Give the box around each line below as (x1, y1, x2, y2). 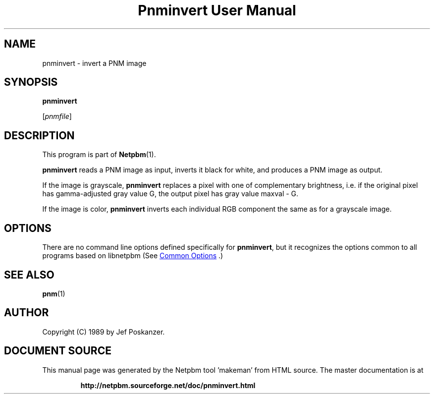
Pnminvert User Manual (138, 2, 296, 19)
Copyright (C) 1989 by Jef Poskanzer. (42, 327, 165, 336)
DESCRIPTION (4, 129, 75, 142)
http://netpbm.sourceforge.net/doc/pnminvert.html (80, 381, 256, 390)
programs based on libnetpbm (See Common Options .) (42, 251, 223, 260)
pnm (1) (42, 289, 65, 298)
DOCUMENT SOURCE (4, 344, 111, 357)
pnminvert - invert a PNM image (42, 58, 147, 67)
